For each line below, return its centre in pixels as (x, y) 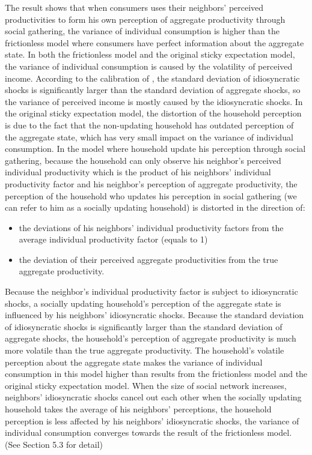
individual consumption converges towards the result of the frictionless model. (148, 432)
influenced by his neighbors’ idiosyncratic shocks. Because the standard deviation (154, 315)
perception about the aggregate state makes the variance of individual (134, 362)
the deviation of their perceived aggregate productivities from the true (148, 259)
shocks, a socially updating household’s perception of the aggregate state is (143, 303)
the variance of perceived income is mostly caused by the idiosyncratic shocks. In (154, 101)
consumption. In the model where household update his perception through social (155, 149)
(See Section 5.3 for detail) (54, 444)
